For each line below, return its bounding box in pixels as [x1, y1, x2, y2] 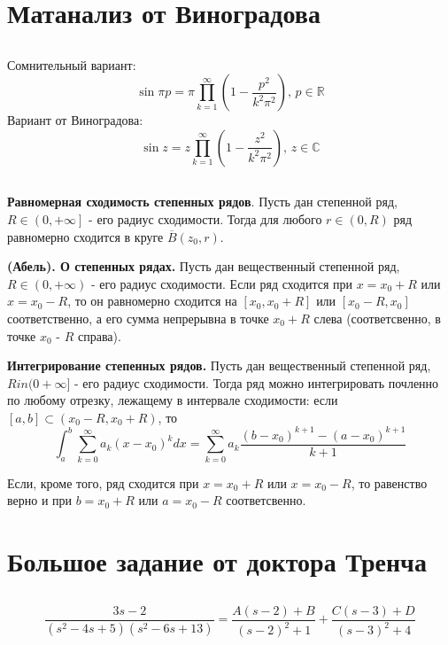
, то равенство [351, 473, 428, 492]
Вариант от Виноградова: [7, 111, 143, 129]
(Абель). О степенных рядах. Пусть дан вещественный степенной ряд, [7, 257, 400, 276]
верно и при [7, 491, 73, 509]
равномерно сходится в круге [7, 227, 164, 245]
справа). [77, 326, 121, 345]
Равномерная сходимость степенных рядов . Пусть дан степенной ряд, [7, 192, 398, 211]
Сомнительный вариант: [7, 55, 136, 74]
